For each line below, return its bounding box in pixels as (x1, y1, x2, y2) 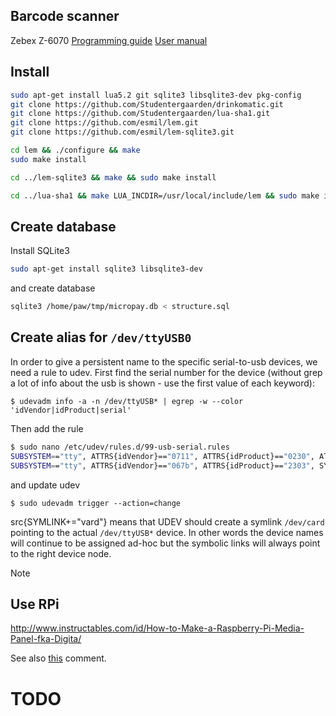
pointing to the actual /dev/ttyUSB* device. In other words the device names (10, 526, 324, 538)
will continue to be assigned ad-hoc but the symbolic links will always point (10, 537, 321, 549)
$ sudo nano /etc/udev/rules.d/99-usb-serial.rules (10, 442, 230, 452)
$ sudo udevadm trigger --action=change (10, 498, 182, 508)
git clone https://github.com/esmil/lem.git (10, 118, 199, 128)
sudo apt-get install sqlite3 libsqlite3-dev (10, 264, 203, 274)
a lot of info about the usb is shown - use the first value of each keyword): (10, 377, 315, 389)
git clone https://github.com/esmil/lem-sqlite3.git (10, 127, 235, 138)
